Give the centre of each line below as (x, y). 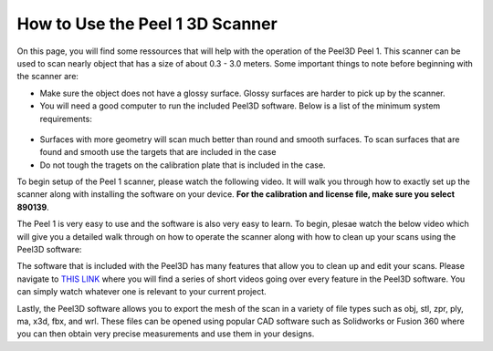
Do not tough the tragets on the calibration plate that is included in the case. (183, 165)
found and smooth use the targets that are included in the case (158, 152)
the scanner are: (48, 77)
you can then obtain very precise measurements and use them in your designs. (166, 334)
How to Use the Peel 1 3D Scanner (147, 24)
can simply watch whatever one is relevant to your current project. (142, 292)
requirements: (66, 119)
